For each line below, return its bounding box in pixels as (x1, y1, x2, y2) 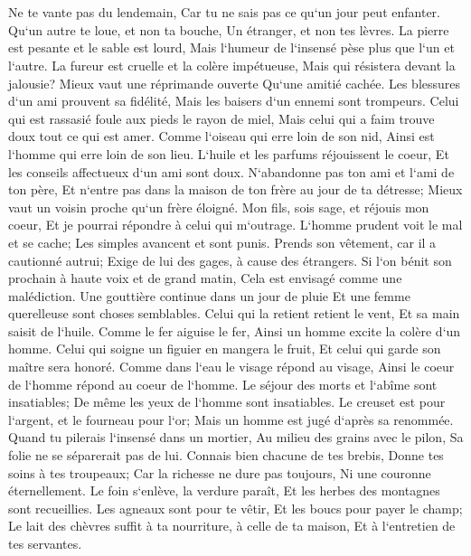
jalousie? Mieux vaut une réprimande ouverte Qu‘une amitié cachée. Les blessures (8, 73, 461, 92)
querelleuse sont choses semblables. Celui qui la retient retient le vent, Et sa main (8, 304, 460, 323)
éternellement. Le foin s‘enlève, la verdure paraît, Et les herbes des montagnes (8, 481, 440, 500)
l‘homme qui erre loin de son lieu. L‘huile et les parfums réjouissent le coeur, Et (8, 144, 449, 163)
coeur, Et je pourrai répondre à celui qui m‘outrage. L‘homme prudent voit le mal (8, 215, 463, 234)
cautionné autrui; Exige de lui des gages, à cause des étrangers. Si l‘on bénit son (8, 250, 452, 269)
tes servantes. (8, 534, 82, 552)
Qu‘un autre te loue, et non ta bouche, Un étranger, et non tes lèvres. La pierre (8, 20, 449, 39)
